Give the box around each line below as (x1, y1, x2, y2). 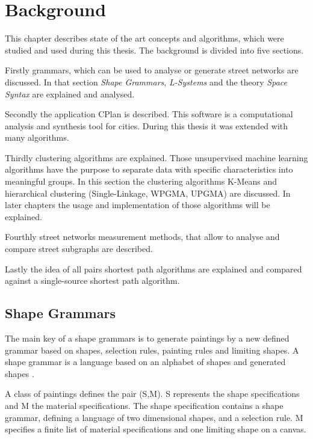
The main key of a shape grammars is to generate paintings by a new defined (5, 332, 290, 345)
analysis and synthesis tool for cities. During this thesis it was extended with (5, 119, 288, 132)
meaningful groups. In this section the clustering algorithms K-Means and (5, 175, 277, 188)
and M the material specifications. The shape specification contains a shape (5, 399, 284, 411)
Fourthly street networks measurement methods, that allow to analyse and (5, 230, 280, 243)
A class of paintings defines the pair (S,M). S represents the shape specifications (5, 387, 300, 400)
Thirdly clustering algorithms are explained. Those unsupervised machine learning (5, 151, 308, 164)
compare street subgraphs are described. (5, 242, 153, 255)
